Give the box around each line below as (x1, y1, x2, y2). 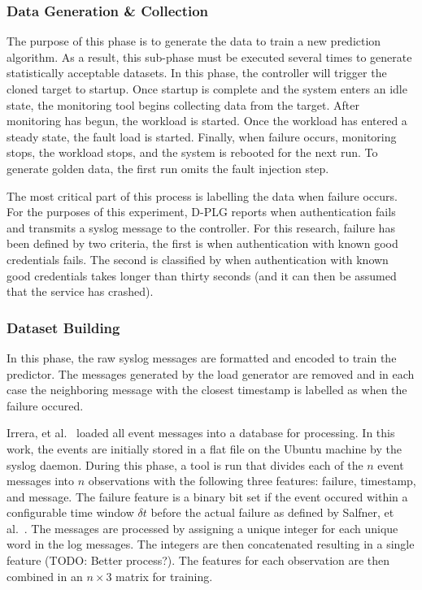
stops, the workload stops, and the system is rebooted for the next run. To (7, 144, 378, 161)
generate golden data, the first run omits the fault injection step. (7, 159, 329, 176)
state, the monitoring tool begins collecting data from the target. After (7, 96, 359, 113)
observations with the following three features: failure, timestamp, (88, 472, 416, 489)
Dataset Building (7, 317, 120, 337)
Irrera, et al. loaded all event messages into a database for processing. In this (7, 424, 395, 441)
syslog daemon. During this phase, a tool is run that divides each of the (7, 456, 363, 473)
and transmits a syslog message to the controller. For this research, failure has (7, 219, 395, 236)
